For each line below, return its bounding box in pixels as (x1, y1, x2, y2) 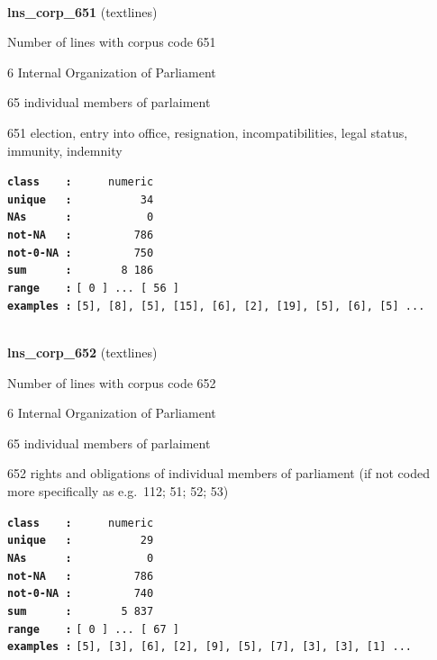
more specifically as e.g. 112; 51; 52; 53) (7, 481, 229, 500)
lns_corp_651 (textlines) (7, 2, 158, 21)
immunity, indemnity (7, 140, 123, 159)
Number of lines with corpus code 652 (7, 373, 216, 392)
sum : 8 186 (7, 264, 154, 277)
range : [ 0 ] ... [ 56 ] (7, 282, 179, 295)
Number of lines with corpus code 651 (7, 32, 216, 51)
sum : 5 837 (7, 604, 154, 618)
